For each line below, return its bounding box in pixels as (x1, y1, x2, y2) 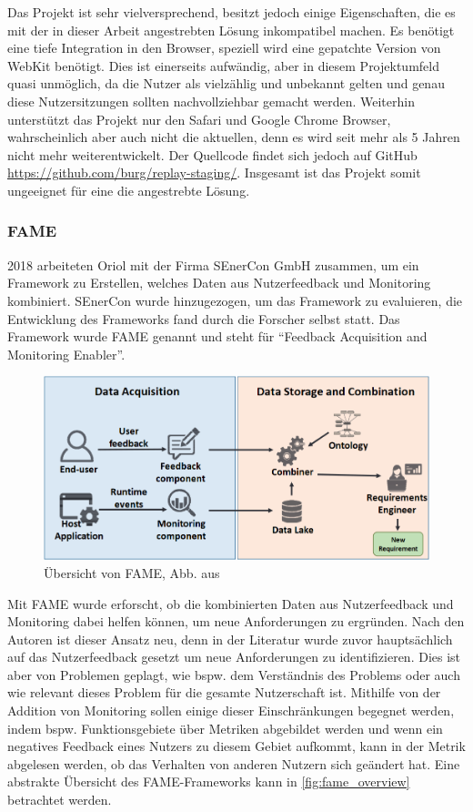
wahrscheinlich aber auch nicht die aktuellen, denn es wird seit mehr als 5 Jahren (7, 127, 460, 147)
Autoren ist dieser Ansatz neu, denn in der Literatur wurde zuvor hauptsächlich (7, 629, 453, 648)
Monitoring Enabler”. (7, 344, 126, 363)
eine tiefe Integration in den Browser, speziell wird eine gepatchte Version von (7, 38, 441, 57)
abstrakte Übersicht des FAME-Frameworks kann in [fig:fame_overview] (7, 772, 410, 791)
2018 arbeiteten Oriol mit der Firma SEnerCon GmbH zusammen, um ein (7, 255, 419, 274)
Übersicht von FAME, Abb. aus (44, 563, 220, 582)
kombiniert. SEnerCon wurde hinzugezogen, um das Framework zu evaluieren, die (7, 290, 463, 310)
